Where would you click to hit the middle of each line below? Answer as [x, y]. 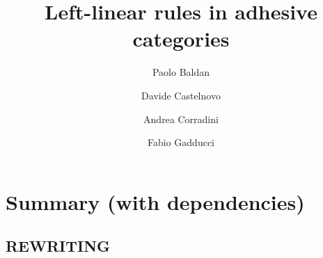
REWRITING [58, 246]
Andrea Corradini [181, 119]
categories [181, 39]
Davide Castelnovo [181, 95]
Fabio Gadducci [181, 142]
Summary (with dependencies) [155, 201]
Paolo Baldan [181, 72]
